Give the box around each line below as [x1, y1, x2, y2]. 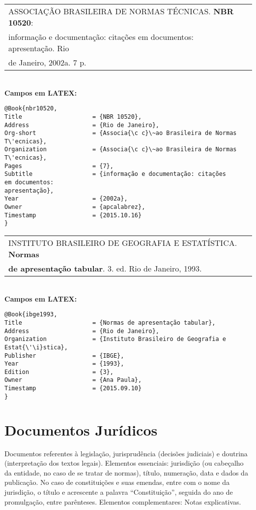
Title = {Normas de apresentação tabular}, [4, 319, 216, 326]
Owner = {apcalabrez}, [4, 204, 145, 211]
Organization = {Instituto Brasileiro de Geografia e [4, 336, 227, 343]
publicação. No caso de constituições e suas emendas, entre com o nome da [4, 477, 230, 487]
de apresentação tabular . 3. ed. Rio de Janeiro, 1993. [8, 263, 202, 274]
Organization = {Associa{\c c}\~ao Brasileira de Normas [4, 146, 237, 153]
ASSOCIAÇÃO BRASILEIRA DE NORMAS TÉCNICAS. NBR [8, 5, 234, 17]
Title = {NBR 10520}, [4, 113, 142, 120]
